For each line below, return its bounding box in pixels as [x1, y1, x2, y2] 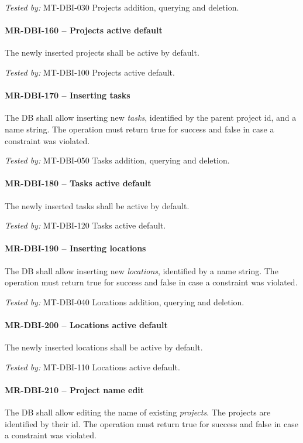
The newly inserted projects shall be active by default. [5, 46, 199, 59]
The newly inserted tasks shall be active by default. [5, 199, 190, 212]
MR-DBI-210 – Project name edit [5, 383, 144, 396]
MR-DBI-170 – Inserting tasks [5, 89, 130, 101]
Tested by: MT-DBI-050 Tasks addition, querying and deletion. [5, 154, 230, 166]
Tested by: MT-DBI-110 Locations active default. [5, 360, 180, 373]
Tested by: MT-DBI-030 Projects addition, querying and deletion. [5, 1, 239, 13]
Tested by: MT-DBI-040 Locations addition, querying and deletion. [5, 295, 245, 308]
